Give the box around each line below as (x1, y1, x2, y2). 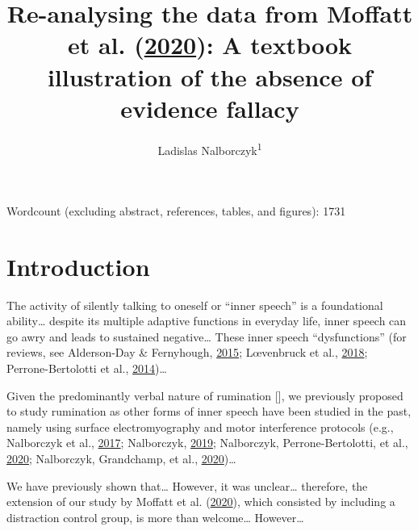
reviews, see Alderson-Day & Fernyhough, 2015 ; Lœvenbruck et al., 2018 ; (6, 344, 368, 361)
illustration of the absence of (47, 60, 373, 93)
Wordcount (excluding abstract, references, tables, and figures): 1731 (6, 202, 346, 219)
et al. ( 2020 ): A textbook (67, 28, 353, 61)
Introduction (6, 249, 150, 282)
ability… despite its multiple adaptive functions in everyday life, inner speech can (6, 312, 407, 329)
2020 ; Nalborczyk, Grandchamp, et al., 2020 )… (6, 450, 236, 466)
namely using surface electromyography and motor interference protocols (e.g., (6, 418, 394, 435)
